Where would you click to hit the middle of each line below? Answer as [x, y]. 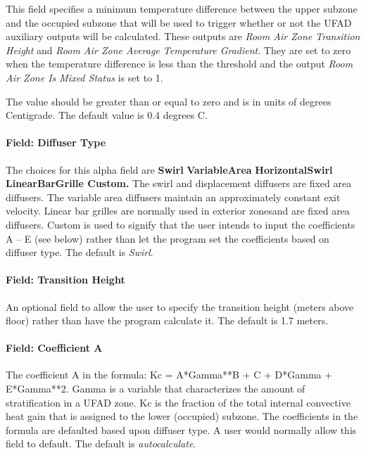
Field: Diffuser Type [56, 142]
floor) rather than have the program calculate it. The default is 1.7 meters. [167, 320]
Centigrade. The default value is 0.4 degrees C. [107, 115]
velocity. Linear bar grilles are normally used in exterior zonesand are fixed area [178, 211]
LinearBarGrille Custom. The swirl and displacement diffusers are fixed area [179, 183]
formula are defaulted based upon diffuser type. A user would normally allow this [181, 429]
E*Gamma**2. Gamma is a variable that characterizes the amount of [156, 389]
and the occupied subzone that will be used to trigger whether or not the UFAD [179, 22]
